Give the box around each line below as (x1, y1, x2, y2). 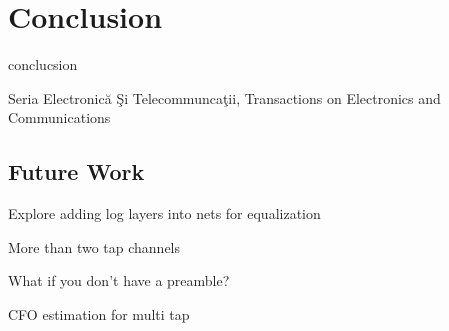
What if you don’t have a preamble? (8, 270, 230, 291)
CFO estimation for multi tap (8, 303, 190, 324)
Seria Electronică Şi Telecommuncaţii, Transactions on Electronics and (8, 87, 441, 108)
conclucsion (8, 54, 78, 75)
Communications (8, 107, 111, 128)
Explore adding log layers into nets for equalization (8, 203, 321, 224)
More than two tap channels (8, 236, 181, 257)
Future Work (8, 156, 145, 187)
